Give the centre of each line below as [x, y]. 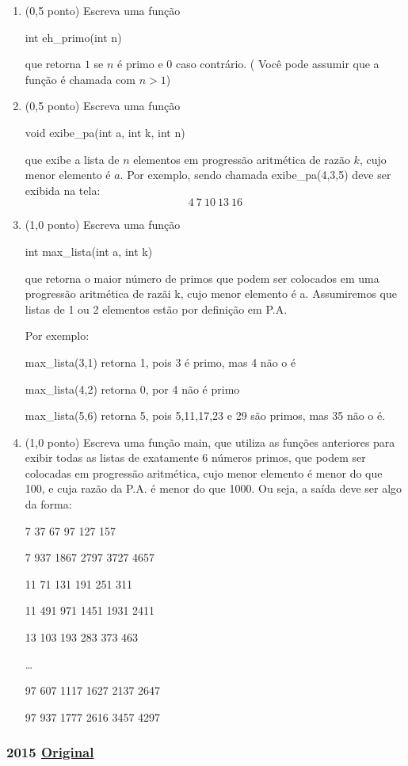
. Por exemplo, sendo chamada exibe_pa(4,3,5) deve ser [255, 175]
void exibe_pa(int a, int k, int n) [105, 132]
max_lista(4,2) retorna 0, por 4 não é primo [132, 389]
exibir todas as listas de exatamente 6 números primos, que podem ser [195, 457]
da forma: [48, 504]
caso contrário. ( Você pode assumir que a [277, 64]
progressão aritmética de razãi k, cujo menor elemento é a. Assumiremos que [211, 293]
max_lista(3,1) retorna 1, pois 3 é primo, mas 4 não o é [160, 362]
